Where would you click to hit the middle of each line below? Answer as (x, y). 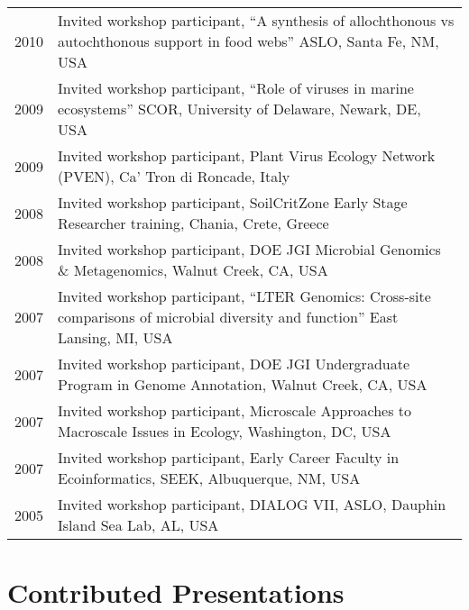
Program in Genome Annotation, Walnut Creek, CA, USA (243, 384)
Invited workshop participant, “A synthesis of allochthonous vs (256, 20)
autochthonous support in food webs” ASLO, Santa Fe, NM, (248, 41)
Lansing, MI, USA (115, 337)
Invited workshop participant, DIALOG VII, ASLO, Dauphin (252, 504)
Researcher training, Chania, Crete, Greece (193, 223)
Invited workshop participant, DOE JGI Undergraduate (234, 364)
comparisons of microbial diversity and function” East (228, 317)
